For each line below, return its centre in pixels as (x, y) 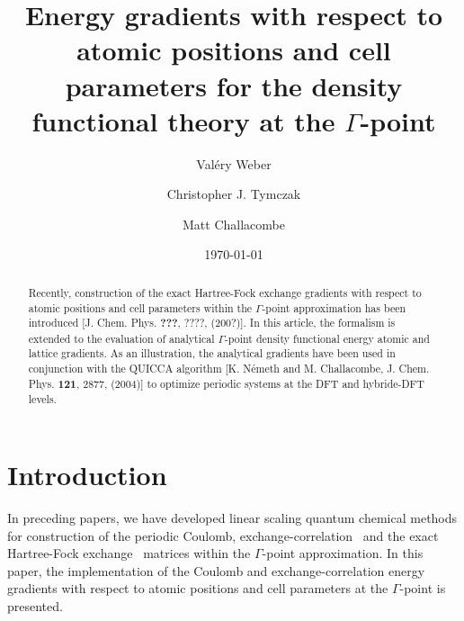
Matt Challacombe (234, 224)
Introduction (87, 475)
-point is (423, 588)
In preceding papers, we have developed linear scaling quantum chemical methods (232, 518)
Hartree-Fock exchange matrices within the (129, 553)
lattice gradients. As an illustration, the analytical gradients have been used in (212, 353)
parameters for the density (234, 85)
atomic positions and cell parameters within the (140, 307)
